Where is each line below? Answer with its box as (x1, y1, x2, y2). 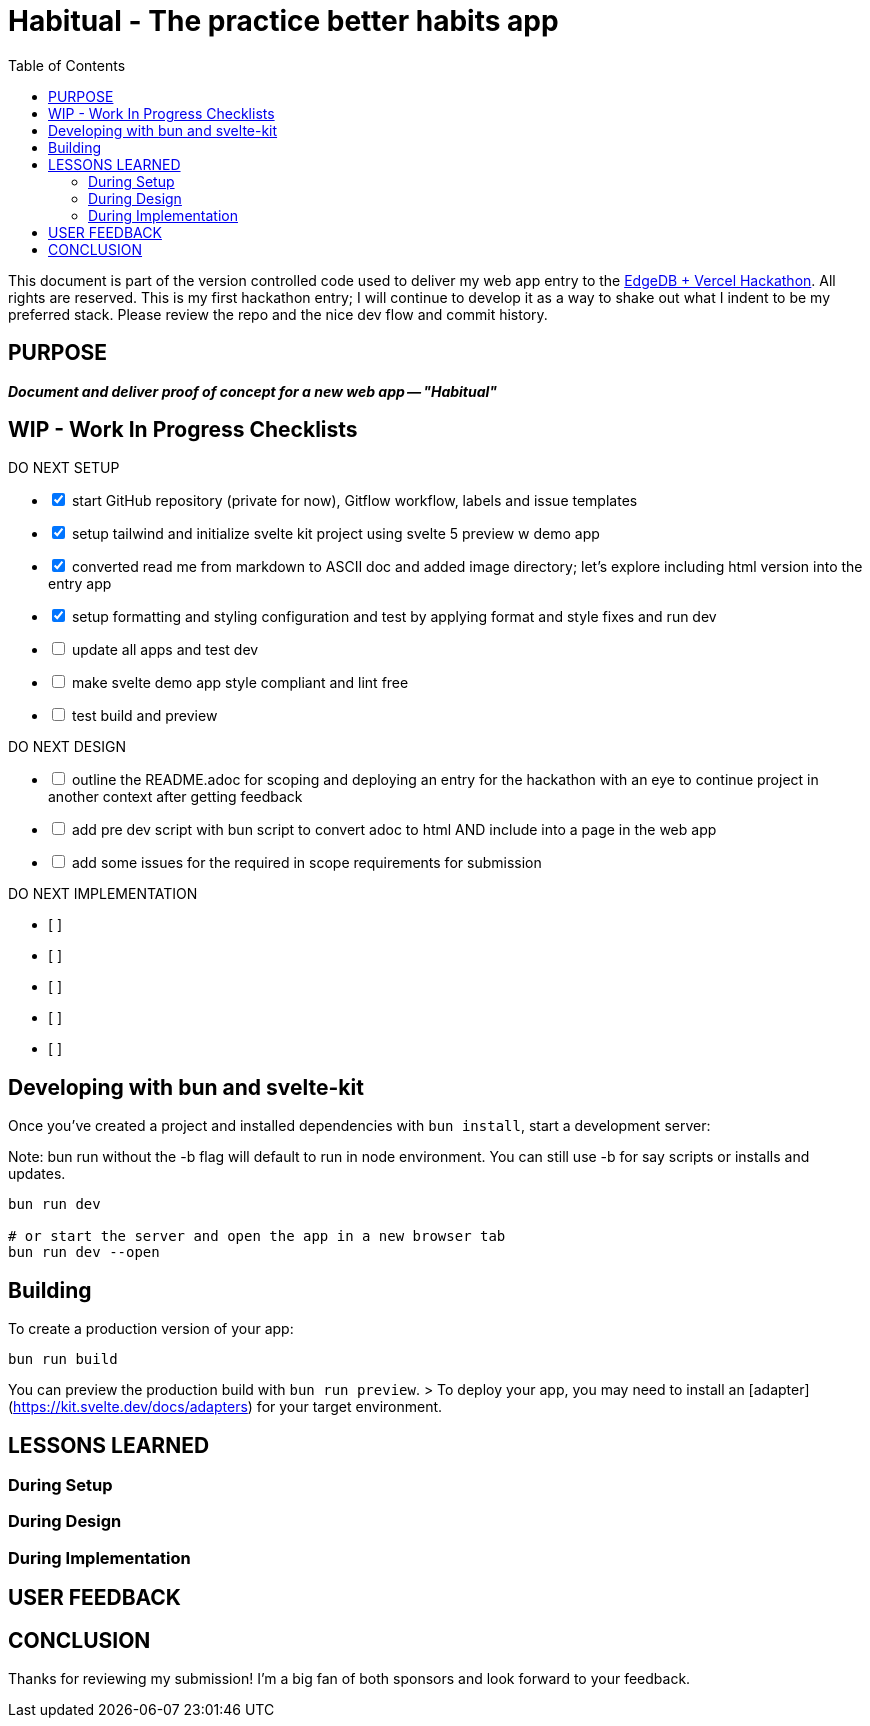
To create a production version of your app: (8, 1320, 294, 1338)
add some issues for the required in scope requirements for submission (71, 854, 542, 872)
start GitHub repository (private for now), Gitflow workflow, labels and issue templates (71, 492, 638, 510)
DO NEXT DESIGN (8, 738, 126, 756)
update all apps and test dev (71, 641, 259, 659)
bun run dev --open (8, 1244, 160, 1261)
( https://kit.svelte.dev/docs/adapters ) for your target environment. (8, 1398, 443, 1416)
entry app (48, 575, 112, 593)
